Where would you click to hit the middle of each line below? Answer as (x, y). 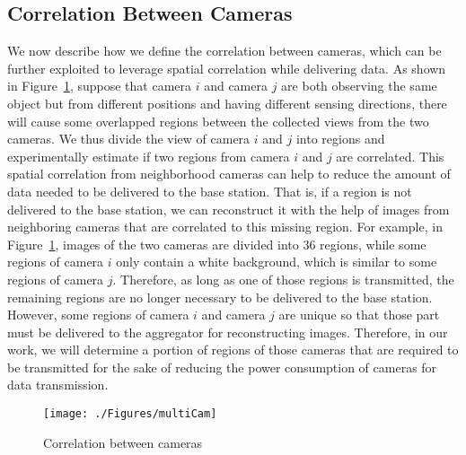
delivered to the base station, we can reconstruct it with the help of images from (229, 209)
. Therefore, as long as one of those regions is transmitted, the (283, 279)
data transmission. (58, 385)
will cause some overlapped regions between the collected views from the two (218, 121)
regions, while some (373, 244)
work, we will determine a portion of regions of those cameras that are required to (233, 350)
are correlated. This (390, 156)
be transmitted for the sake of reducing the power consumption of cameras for (222, 367)
